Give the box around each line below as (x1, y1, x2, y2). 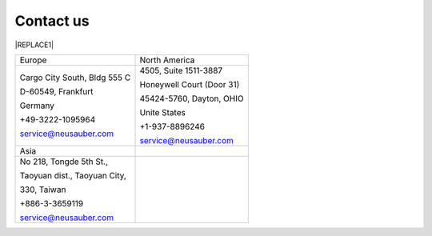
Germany (19, 100, 55, 111)
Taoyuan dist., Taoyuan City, (19, 170, 127, 181)
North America (139, 54, 195, 66)
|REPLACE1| (14, 40, 54, 50)
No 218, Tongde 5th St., (19, 156, 108, 167)
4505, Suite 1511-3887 (139, 65, 223, 76)
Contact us (14, 12, 90, 30)
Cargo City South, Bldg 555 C (19, 72, 131, 83)
